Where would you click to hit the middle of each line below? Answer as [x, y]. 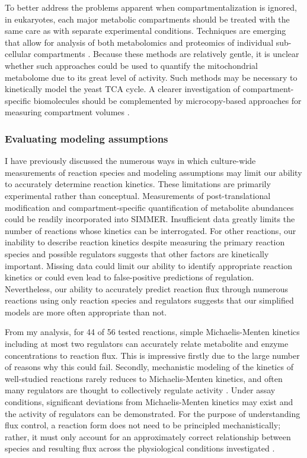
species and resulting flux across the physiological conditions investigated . [140, 448]
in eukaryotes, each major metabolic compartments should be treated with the [147, 19]
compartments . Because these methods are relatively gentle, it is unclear [167, 54]
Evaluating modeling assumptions [87, 138]
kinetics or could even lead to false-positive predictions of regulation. [129, 277]
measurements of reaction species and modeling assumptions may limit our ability [153, 172]
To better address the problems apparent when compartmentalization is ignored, [151, 7]
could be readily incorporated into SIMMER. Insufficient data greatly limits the [150, 219]
